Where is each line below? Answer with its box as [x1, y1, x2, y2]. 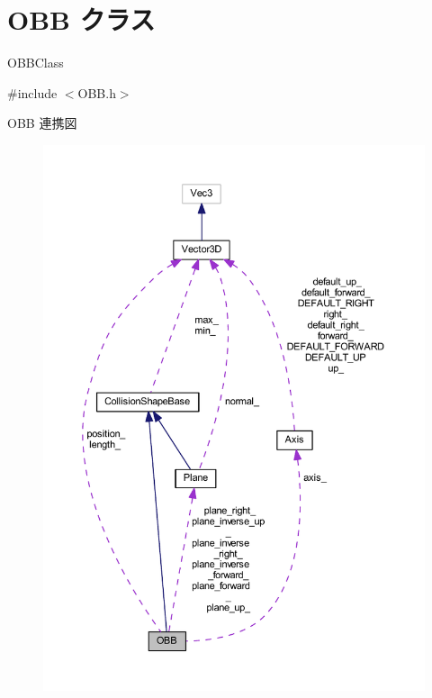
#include [7, 83, 58, 102]
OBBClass [7, 53, 64, 72]
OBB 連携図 [7, 113, 77, 132]
